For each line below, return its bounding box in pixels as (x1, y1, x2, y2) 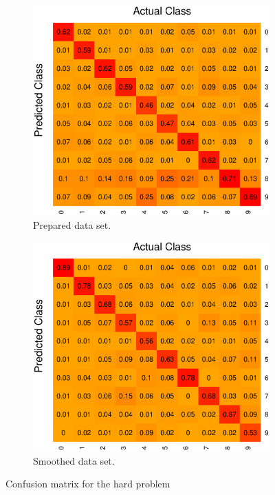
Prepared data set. (33, 217, 111, 232)
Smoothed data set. (33, 453, 115, 467)
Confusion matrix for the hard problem (5, 476, 170, 491)
